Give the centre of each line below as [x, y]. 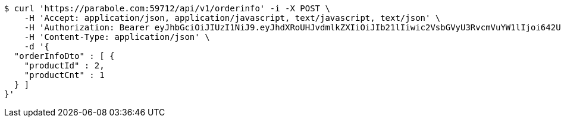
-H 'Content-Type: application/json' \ [117, 37]
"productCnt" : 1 [64, 75]
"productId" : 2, [64, 65]
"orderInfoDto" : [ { [64, 56]
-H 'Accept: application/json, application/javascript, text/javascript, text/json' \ [232, 18]
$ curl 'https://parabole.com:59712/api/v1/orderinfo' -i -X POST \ [167, 8]
